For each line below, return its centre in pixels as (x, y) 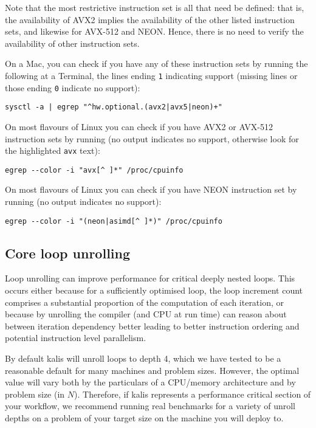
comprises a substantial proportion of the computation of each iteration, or (145, 302)
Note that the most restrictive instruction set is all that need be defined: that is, (155, 7)
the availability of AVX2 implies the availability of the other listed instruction (150, 19)
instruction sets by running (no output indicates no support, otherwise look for (152, 138)
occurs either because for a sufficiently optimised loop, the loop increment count (154, 290)
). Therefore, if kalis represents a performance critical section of (193, 394)
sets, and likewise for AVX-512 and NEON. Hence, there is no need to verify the (154, 31)
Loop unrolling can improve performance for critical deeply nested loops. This (150, 278)
